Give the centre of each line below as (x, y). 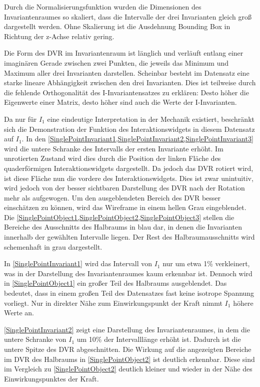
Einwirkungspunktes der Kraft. (51, 378)
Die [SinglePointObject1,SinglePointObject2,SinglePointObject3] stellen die (119, 217)
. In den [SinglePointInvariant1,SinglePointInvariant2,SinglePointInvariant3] (137, 139)
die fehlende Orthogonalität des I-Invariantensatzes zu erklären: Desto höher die (126, 92)
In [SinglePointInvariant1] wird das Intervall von (78, 263)
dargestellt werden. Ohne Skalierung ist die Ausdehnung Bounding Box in (117, 26)
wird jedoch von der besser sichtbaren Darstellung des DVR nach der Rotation (124, 188)
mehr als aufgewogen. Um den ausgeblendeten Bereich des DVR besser (112, 197)
